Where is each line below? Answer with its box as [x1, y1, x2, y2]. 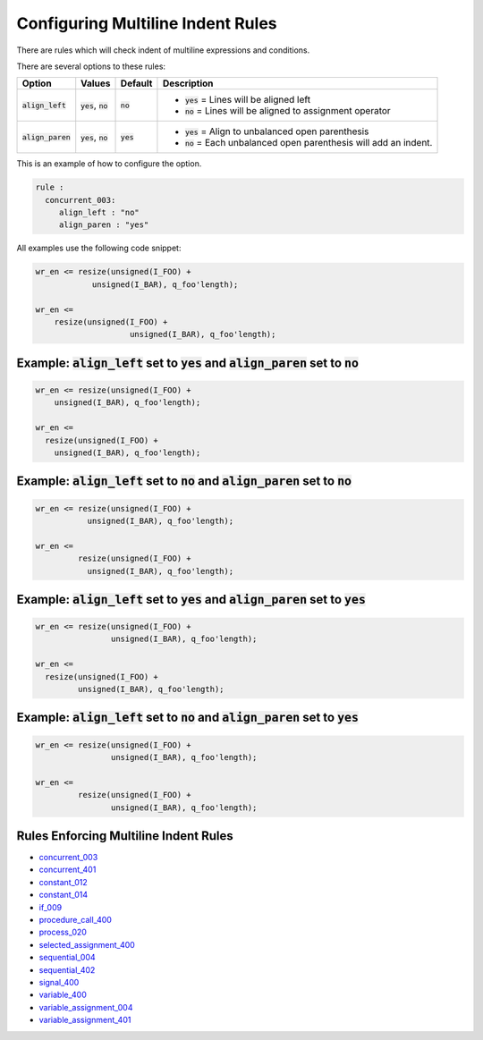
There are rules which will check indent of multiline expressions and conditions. [16, 45, 310, 55]
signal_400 [38, 977, 80, 987]
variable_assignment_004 [38, 1002, 133, 1012]
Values [80, 77, 111, 89]
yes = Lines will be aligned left [184, 94, 311, 106]
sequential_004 [38, 952, 96, 963]
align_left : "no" [58, 207, 140, 218]
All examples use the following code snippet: [16, 242, 182, 254]
